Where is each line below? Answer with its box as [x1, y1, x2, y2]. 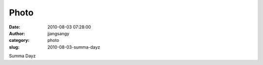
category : [9, 38, 30, 43]
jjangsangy [47, 30, 70, 36]
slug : [9, 44, 19, 50]
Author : [9, 30, 25, 36]
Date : [9, 24, 20, 30]
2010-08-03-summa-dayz [47, 44, 100, 50]
